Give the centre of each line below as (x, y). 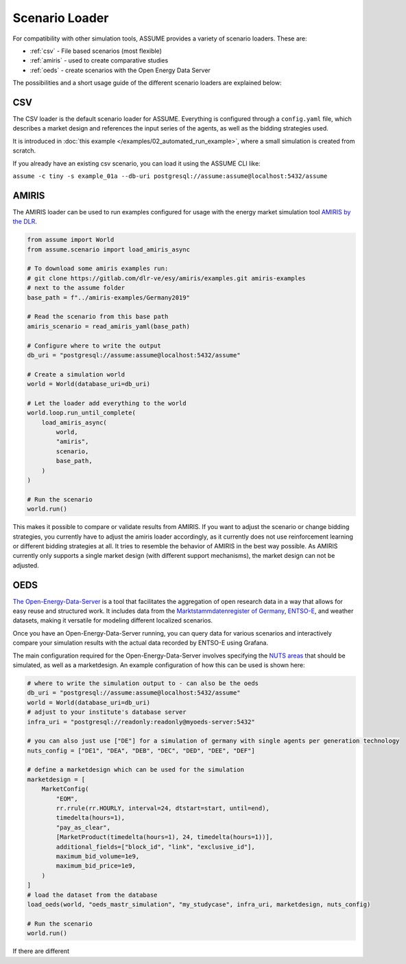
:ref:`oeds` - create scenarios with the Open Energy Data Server (120, 70)
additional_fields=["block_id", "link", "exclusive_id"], (155, 847)
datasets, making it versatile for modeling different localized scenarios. (112, 620)
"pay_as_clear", (83, 827)
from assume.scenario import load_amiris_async (108, 249)
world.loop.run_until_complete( (82, 413)
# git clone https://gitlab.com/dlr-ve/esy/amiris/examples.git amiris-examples (166, 278)
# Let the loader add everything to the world (107, 403)
